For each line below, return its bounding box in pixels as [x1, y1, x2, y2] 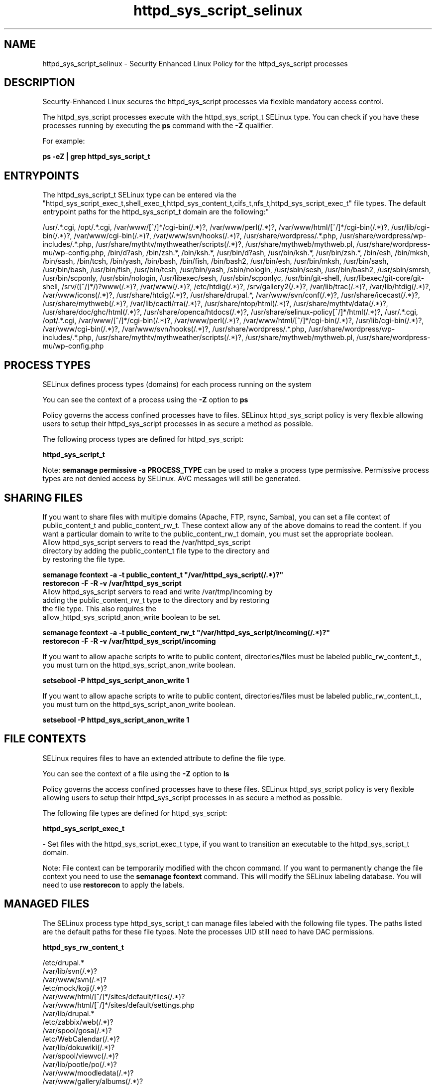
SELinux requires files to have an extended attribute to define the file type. [42, 753, 286, 762]
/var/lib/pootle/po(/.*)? [42, 1060, 117, 1069]
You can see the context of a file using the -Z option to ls [42, 769, 229, 778]
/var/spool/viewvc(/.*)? [42, 1051, 119, 1060]
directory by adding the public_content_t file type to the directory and [42, 546, 270, 555]
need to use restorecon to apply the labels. [42, 880, 185, 889]
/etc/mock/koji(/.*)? [42, 983, 107, 992]
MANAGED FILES [4, 898, 90, 910]
